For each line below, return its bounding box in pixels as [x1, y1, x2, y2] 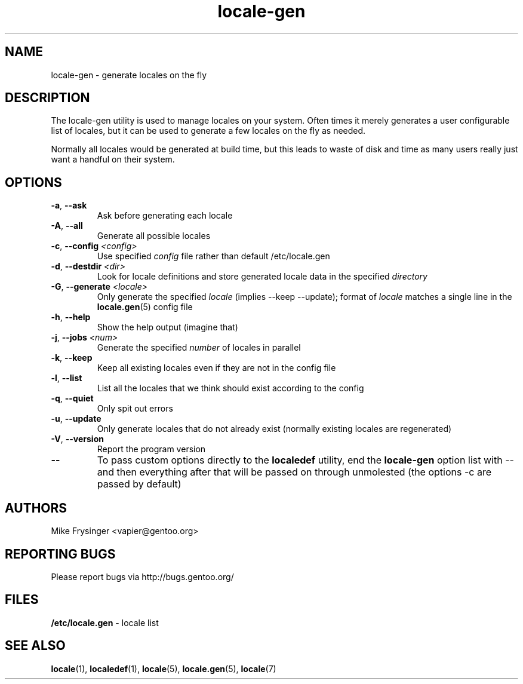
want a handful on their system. [51, 154, 175, 165]
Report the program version [97, 444, 206, 455]
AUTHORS [5, 500, 67, 516]
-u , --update [51, 413, 101, 424]
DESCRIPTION [5, 90, 90, 106]
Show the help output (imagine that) [97, 322, 238, 333]
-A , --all [51, 220, 83, 231]
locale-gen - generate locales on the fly [51, 69, 207, 80]
